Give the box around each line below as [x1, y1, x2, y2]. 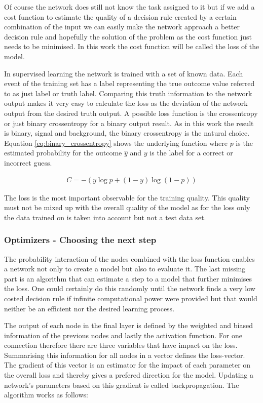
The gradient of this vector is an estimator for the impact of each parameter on [4, 359, 251, 370]
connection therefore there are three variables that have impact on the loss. [4, 340, 238, 350]
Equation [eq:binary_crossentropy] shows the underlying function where [4, 137, 228, 148]
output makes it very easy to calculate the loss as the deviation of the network [4, 98, 248, 108]
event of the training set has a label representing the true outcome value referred [4, 78, 255, 89]
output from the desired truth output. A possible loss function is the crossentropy [4, 107, 258, 118]
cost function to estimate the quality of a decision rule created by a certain [4, 11, 237, 22]
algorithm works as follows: [4, 389, 88, 400]
